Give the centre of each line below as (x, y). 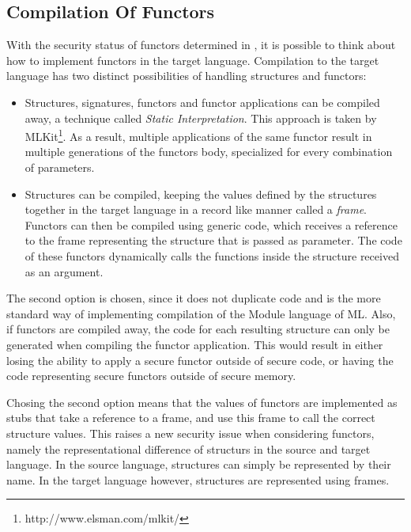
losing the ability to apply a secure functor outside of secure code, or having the (200, 360)
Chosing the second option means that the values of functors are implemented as (202, 402)
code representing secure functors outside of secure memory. (151, 376)
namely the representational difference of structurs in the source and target (189, 448)
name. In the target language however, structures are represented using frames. (198, 479)
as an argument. (64, 271)
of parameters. (60, 167)
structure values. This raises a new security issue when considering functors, (190, 433)
